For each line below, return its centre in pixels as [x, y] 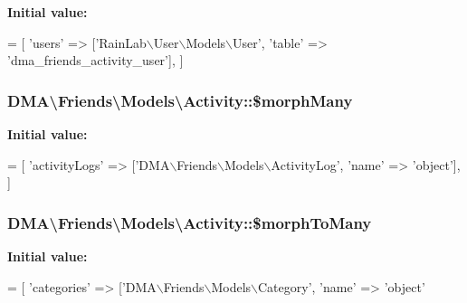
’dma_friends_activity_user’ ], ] [95, 60]
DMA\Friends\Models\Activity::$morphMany [180, 100]
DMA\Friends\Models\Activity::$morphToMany [190, 222]
